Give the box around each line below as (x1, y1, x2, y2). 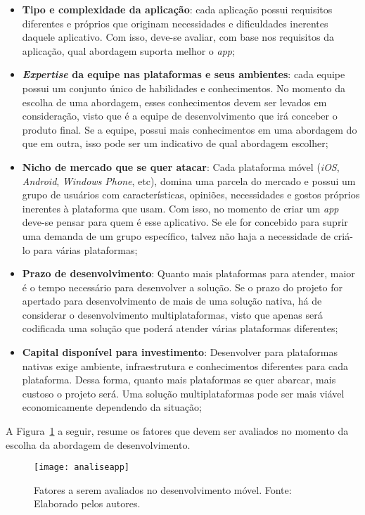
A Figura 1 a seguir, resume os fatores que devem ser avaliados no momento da (6, 424, 349, 438)
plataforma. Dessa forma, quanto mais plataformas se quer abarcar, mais (22, 372, 336, 387)
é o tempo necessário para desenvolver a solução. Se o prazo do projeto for (22, 279, 342, 294)
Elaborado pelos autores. (34, 496, 141, 511)
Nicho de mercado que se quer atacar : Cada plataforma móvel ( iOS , (22, 159, 340, 174)
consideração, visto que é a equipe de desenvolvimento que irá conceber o (22, 108, 338, 123)
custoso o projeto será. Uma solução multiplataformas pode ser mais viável (22, 386, 345, 400)
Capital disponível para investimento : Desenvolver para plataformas (22, 345, 338, 360)
